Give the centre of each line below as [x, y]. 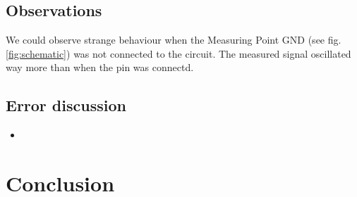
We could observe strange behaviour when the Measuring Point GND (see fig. [174, 40]
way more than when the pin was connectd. [100, 67]
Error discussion [66, 105]
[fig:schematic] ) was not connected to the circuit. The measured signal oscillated [178, 53]
